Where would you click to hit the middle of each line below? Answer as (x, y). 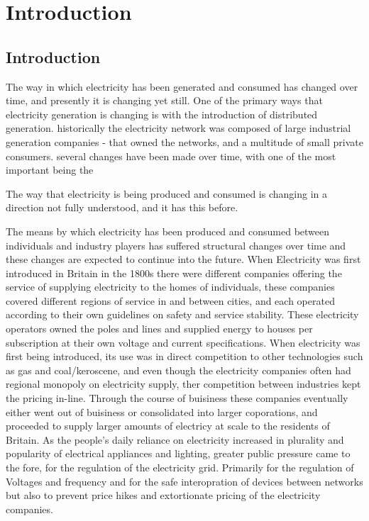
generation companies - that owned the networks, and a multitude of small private (184, 141)
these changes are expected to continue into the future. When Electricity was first (183, 259)
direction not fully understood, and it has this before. (122, 207)
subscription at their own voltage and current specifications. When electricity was (183, 342)
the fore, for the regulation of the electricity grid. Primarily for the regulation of (180, 467)
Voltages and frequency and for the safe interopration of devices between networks (184, 481)
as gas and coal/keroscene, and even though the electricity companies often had (178, 370)
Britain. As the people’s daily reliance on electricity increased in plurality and (175, 439)
